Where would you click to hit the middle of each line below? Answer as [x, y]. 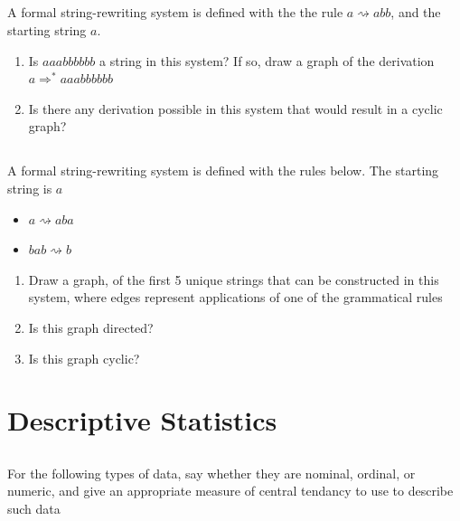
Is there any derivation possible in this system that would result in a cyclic [235, 108]
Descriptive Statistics [142, 420]
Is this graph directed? [91, 327]
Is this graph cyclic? [84, 358]
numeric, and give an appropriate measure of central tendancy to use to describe [230, 491]
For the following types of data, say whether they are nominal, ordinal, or [211, 473]
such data [34, 509]
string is [30, 188]
